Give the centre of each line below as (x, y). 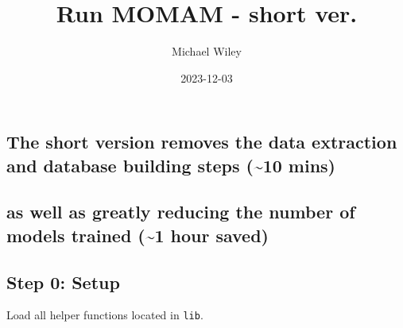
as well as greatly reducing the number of (181, 212)
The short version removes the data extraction (202, 142)
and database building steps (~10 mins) (171, 165)
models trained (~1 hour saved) (138, 235)
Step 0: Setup (63, 282)
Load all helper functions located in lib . (105, 315)
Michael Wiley (207, 51)
